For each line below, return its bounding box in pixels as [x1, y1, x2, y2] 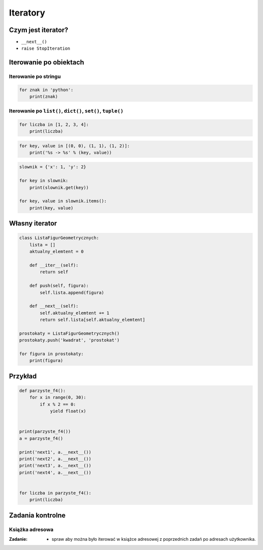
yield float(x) [50, 408, 86, 414]
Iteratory [9, 7, 46, 18]
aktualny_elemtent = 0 [29, 249, 84, 254]
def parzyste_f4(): [19, 388, 66, 394]
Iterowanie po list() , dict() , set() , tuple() [9, 107, 124, 114]
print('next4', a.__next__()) [19, 470, 92, 475]
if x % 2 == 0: [39, 401, 76, 407]
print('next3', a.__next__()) [19, 463, 92, 469]
